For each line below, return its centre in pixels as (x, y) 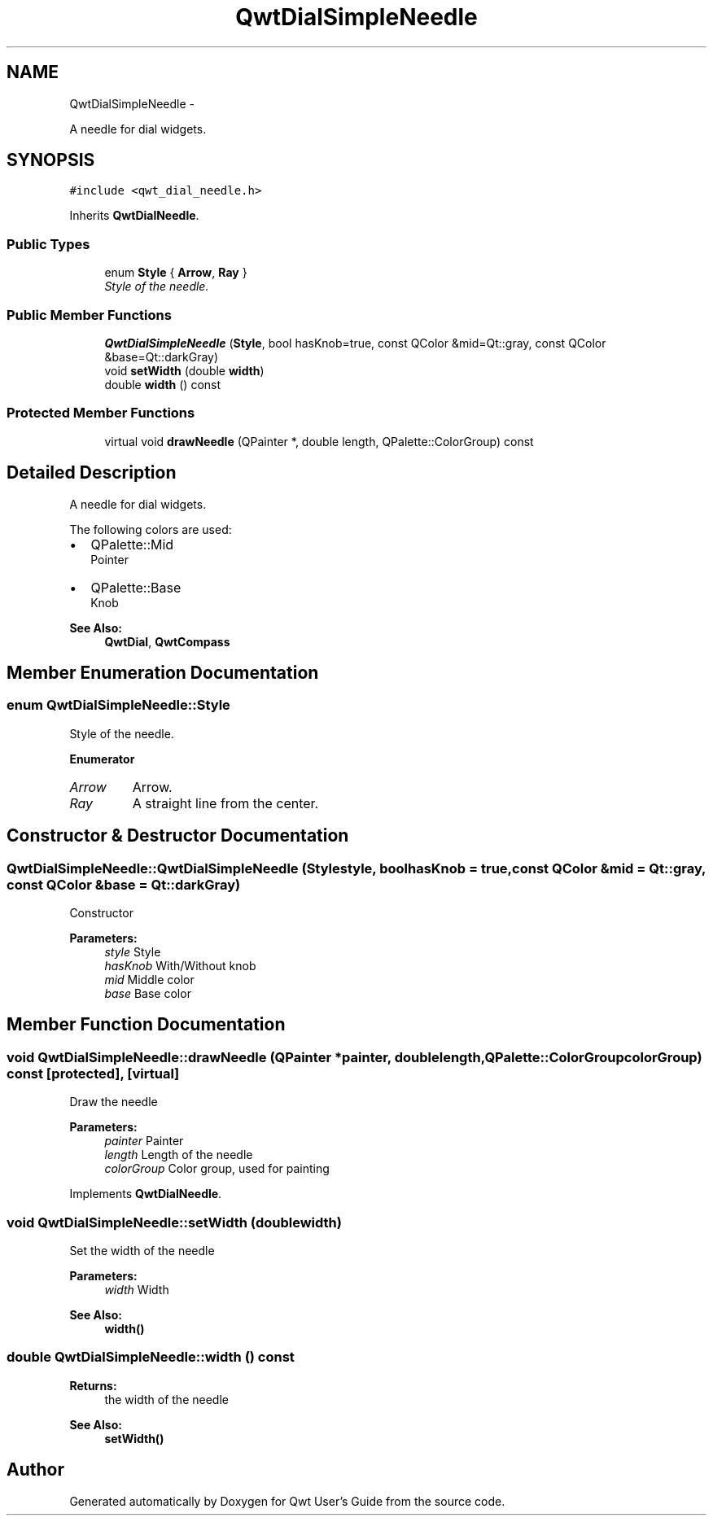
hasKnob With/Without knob (180, 965)
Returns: (93, 1385)
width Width (137, 1289)
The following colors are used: (151, 529)
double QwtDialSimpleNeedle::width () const (151, 1357)
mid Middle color (149, 979)
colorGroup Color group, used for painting (217, 1169)
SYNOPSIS (51, 160)
